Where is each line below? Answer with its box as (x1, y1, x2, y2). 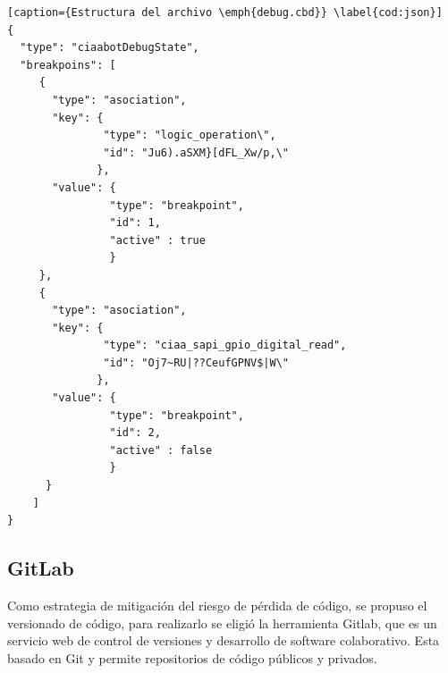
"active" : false (109, 443, 213, 457)
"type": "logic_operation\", (103, 129, 276, 142)
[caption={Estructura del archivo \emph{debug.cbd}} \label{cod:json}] (7, 6, 443, 19)
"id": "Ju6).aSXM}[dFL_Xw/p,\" (103, 146, 289, 159)
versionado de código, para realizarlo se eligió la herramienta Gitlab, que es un (7, 613, 437, 632)
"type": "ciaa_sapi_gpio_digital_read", (103, 339, 347, 352)
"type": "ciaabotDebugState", (20, 41, 199, 55)
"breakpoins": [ (20, 58, 116, 72)
